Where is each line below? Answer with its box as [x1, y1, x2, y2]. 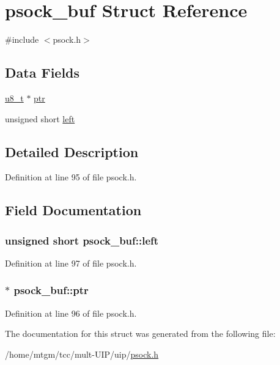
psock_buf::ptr [13, 282, 89, 298]
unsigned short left [5, 112, 75, 125]
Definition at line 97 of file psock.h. [5, 256, 137, 269]
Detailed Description [5, 142, 139, 161]
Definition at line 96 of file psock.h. [5, 306, 137, 319]
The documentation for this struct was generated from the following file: [5, 327, 276, 340]
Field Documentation [5, 201, 142, 219]
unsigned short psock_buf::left [5, 232, 159, 248]
